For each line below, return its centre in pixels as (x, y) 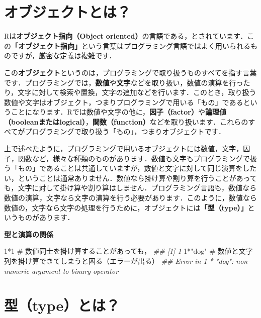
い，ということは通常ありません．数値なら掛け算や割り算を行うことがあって (130, 178)
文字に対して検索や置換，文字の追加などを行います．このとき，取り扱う (137, 92)
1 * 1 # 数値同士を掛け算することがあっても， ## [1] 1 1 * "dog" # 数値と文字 (128, 251)
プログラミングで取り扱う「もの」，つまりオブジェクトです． (125, 131)
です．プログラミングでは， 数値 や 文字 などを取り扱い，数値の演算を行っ (124, 82)
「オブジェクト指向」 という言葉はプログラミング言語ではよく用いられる (131, 45)
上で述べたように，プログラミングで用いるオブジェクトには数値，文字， (124, 148)
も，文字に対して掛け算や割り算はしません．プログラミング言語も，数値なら (130, 188)
